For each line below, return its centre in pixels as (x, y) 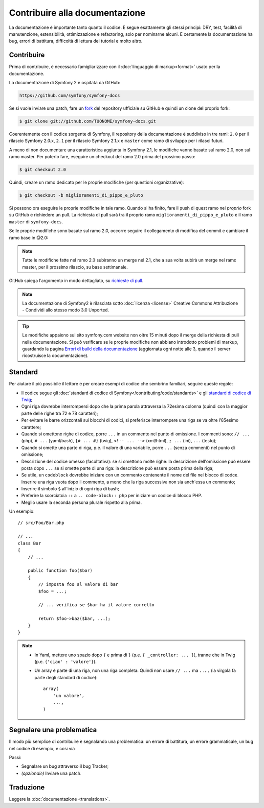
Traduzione (27, 787)
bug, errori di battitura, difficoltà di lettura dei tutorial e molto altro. (76, 41)
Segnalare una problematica (53, 730)
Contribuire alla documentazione (77, 13)
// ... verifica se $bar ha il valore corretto (96, 605)
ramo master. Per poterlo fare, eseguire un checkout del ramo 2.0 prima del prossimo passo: (102, 157)
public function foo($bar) (60, 571)
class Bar (29, 543)
